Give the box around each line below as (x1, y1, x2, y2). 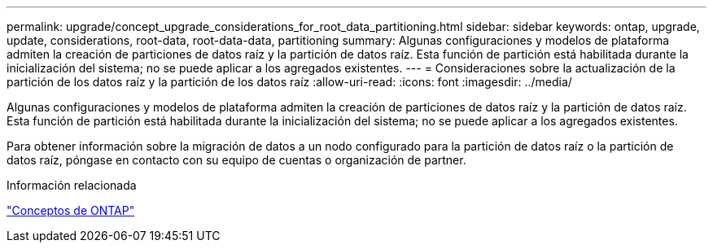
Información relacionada (7, 178, 137, 192)
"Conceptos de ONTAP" (7, 203, 135, 217)
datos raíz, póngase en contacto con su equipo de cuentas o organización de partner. (7, 153, 466, 167)
